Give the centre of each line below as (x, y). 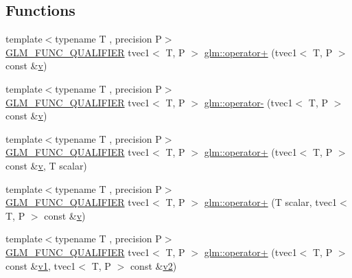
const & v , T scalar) (46, 165)
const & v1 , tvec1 (41, 265)
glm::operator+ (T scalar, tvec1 (271, 202)
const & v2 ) (153, 265)
